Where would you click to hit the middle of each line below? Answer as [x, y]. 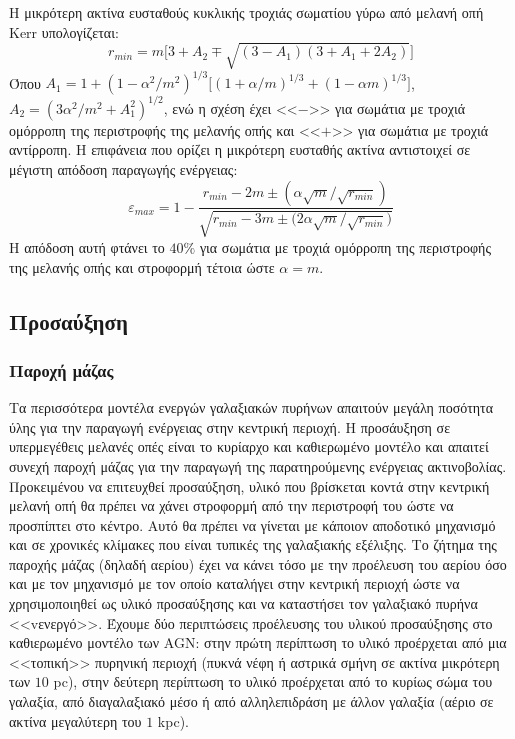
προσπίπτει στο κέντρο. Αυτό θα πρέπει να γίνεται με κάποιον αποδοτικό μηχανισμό [252, 524]
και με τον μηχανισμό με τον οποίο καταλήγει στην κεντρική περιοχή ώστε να [234, 583]
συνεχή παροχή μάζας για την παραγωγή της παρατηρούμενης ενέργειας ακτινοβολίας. [258, 465]
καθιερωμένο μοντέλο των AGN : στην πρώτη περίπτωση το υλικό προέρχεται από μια [258, 642]
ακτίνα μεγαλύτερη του [75, 720]
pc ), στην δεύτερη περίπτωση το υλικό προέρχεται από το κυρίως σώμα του [273, 681]
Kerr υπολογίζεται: [64, 31]
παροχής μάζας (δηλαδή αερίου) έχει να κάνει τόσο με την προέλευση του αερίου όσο [258, 563]
